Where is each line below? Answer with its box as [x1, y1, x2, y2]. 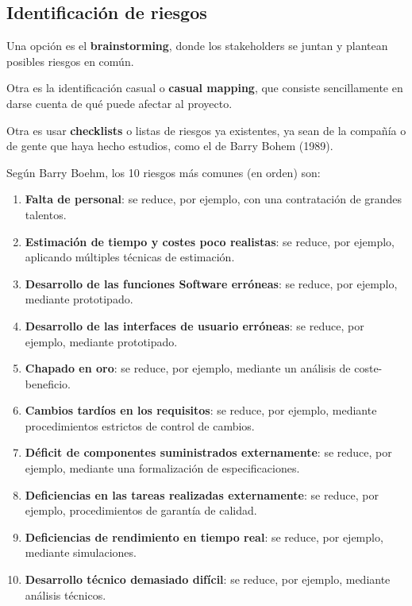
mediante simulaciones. [25, 544, 137, 561]
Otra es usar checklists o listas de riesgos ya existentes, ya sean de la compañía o [6, 122, 406, 138]
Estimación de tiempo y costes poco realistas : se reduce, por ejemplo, [25, 233, 395, 249]
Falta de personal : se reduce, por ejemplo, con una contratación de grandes [25, 191, 402, 207]
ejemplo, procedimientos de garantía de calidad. [25, 502, 257, 519]
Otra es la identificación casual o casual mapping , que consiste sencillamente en [6, 79, 403, 96]
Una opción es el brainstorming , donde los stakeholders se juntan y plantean [6, 37, 388, 54]
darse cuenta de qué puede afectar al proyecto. [6, 95, 233, 111]
